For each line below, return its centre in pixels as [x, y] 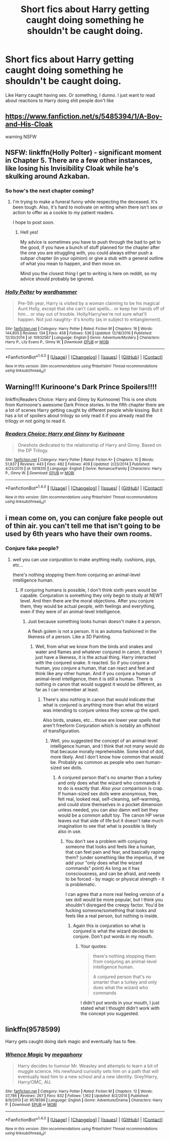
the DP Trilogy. [33, 450]
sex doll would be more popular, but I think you [114, 899]
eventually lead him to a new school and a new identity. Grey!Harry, [88, 1077]
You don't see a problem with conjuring [107, 841]
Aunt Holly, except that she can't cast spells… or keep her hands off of [91, 309]
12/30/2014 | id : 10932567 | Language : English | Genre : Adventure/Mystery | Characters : [83, 338]
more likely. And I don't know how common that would [107, 757]
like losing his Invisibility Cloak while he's [72, 169]
